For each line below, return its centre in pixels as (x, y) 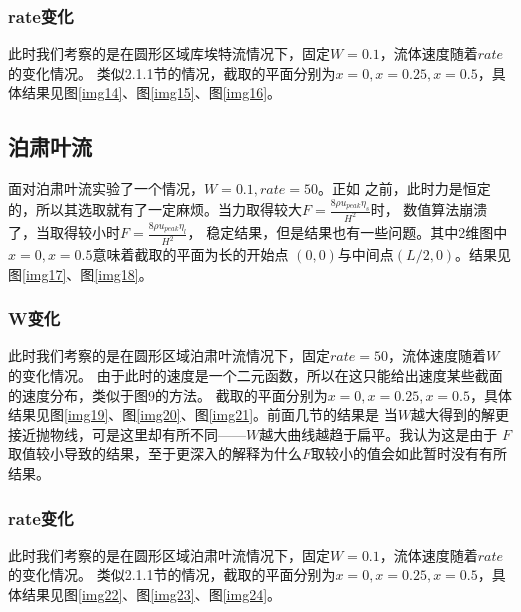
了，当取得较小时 (64, 232)
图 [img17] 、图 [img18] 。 (80, 273)
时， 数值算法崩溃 (429, 209)
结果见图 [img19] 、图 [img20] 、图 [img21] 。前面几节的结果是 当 (203, 414)
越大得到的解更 (459, 414)
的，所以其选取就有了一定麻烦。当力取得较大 (155, 209)
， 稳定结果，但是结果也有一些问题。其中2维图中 (347, 232)
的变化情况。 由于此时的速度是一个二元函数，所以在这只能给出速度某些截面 (255, 375)
